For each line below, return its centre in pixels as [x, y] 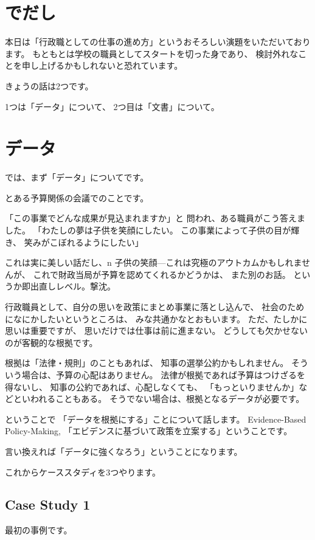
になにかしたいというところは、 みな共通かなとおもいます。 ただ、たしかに [156, 318]
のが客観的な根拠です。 [51, 342]
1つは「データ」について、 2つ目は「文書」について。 [112, 106]
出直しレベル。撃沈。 [73, 286]
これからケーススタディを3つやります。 [83, 472]
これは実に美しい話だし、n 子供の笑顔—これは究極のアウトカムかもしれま [154, 262]
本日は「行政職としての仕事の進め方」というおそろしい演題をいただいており [158, 42]
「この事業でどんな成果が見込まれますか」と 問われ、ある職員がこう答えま [155, 218]
